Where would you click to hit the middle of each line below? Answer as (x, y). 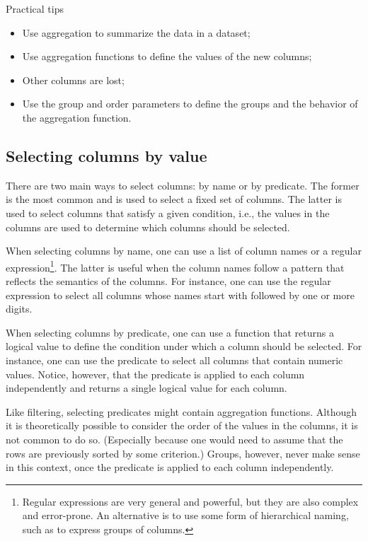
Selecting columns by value (107, 155)
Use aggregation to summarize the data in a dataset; (136, 32)
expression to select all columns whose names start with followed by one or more (180, 295)
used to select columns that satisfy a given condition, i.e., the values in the (168, 213)
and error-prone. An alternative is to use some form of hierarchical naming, (185, 515)
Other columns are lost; (73, 80)
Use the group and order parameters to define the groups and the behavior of (190, 104)
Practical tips (35, 8)
